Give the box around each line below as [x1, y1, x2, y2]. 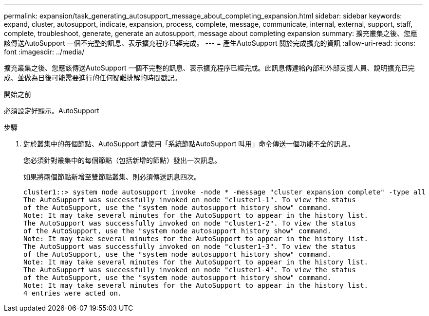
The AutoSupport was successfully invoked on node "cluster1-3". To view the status [23, 243, 356, 250]
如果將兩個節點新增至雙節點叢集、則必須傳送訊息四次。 [23, 173, 201, 181]
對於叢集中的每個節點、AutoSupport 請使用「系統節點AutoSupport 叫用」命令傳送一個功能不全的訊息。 [23, 140, 354, 148]
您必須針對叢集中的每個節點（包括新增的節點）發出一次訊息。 [23, 156, 221, 164]
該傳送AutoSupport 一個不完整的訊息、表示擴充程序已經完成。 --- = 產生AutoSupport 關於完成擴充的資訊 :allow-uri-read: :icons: [4, 39, 415, 47]
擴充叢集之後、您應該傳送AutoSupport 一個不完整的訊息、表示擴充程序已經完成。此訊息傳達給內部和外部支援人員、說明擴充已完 [4, 64, 415, 72]
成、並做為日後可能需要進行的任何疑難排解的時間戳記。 [4, 73, 181, 82]
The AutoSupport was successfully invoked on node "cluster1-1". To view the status [23, 196, 356, 204]
